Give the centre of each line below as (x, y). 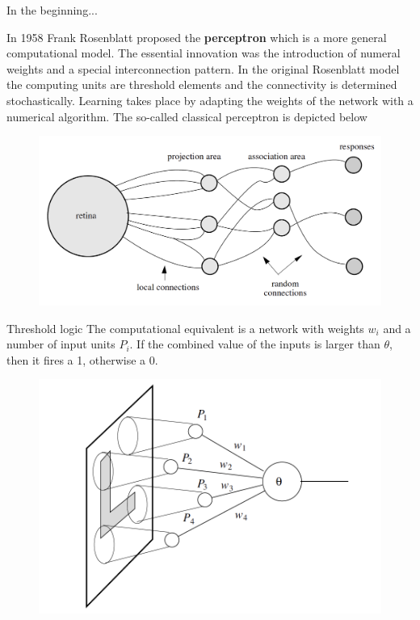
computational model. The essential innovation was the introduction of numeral (204, 53)
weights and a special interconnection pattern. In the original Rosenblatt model (203, 68)
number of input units (61, 344)
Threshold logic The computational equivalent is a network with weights (185, 328)
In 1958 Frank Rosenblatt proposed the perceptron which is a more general (197, 37)
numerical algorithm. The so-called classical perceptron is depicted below (187, 116)
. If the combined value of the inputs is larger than (255, 344)
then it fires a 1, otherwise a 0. (82, 359)
